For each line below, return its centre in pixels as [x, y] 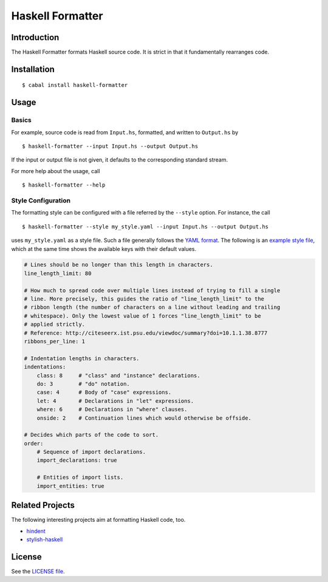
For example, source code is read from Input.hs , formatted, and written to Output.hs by [125, 132]
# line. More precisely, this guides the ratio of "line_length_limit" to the [144, 299]
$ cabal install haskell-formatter [75, 85]
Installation [33, 69]
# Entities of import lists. [80, 478]
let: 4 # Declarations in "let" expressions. [115, 401]
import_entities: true [70, 486]
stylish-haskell [45, 539]
